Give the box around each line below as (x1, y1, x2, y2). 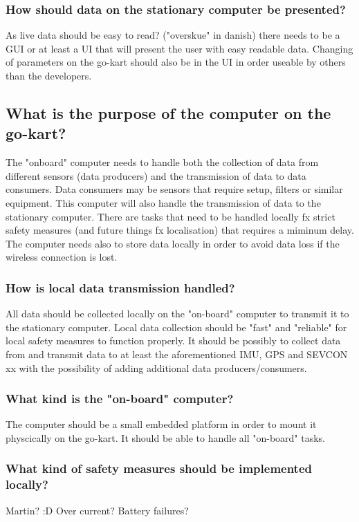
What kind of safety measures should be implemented (6, 460, 313, 477)
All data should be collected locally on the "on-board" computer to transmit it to (6, 306, 349, 321)
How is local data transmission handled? (6, 279, 235, 296)
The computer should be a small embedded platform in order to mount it (6, 417, 317, 431)
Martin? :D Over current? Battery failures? (6, 503, 189, 517)
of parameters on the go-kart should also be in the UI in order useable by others (6, 55, 346, 69)
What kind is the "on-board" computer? (6, 390, 234, 407)
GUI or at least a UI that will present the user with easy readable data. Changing (6, 41, 353, 55)
